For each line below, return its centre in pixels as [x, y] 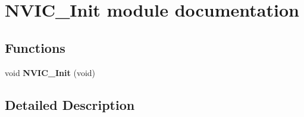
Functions [35, 47]
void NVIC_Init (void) [50, 72]
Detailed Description [70, 104]
